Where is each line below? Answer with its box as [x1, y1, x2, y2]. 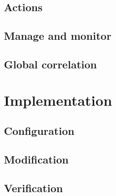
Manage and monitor [4, 28, 112, 43]
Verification [4, 180, 63, 195]
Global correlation [4, 56, 97, 71]
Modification [4, 151, 69, 166]
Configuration [4, 123, 75, 138]
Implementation [4, 90, 112, 110]
